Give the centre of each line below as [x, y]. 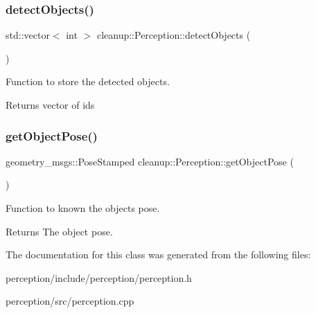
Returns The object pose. [59, 231]
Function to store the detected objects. [88, 81]
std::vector [28, 35]
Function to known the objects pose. [83, 208]
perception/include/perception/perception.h [99, 277]
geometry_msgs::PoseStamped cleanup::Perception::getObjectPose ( [150, 161]
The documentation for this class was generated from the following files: [158, 254]
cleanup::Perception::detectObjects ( [174, 35]
